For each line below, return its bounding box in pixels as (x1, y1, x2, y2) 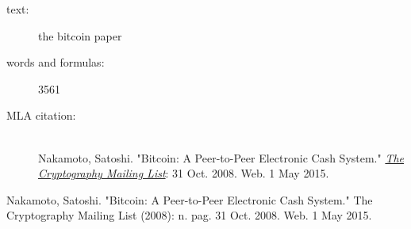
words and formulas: (6, 54, 105, 71)
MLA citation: (6, 107, 76, 124)
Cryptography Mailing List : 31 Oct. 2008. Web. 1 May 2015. (38, 165, 329, 181)
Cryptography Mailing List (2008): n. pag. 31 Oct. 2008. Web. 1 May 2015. (6, 207, 372, 223)
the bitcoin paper (38, 27, 122, 44)
